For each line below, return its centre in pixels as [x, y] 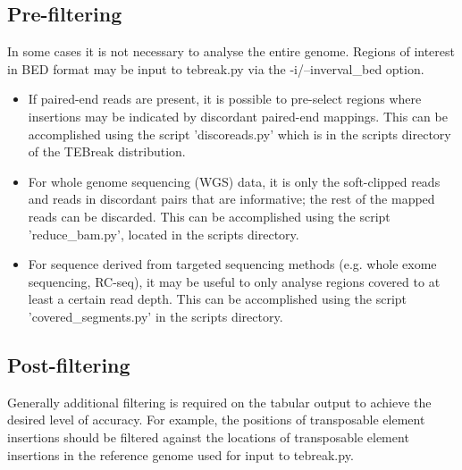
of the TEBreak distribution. [107, 151]
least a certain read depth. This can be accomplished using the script [218, 299]
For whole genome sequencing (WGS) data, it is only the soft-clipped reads [234, 181]
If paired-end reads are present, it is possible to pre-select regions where [225, 99]
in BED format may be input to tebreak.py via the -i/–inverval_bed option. [216, 68]
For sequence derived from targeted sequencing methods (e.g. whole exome [232, 264]
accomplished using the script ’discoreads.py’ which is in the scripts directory [239, 134]
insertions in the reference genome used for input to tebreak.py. [181, 454]
